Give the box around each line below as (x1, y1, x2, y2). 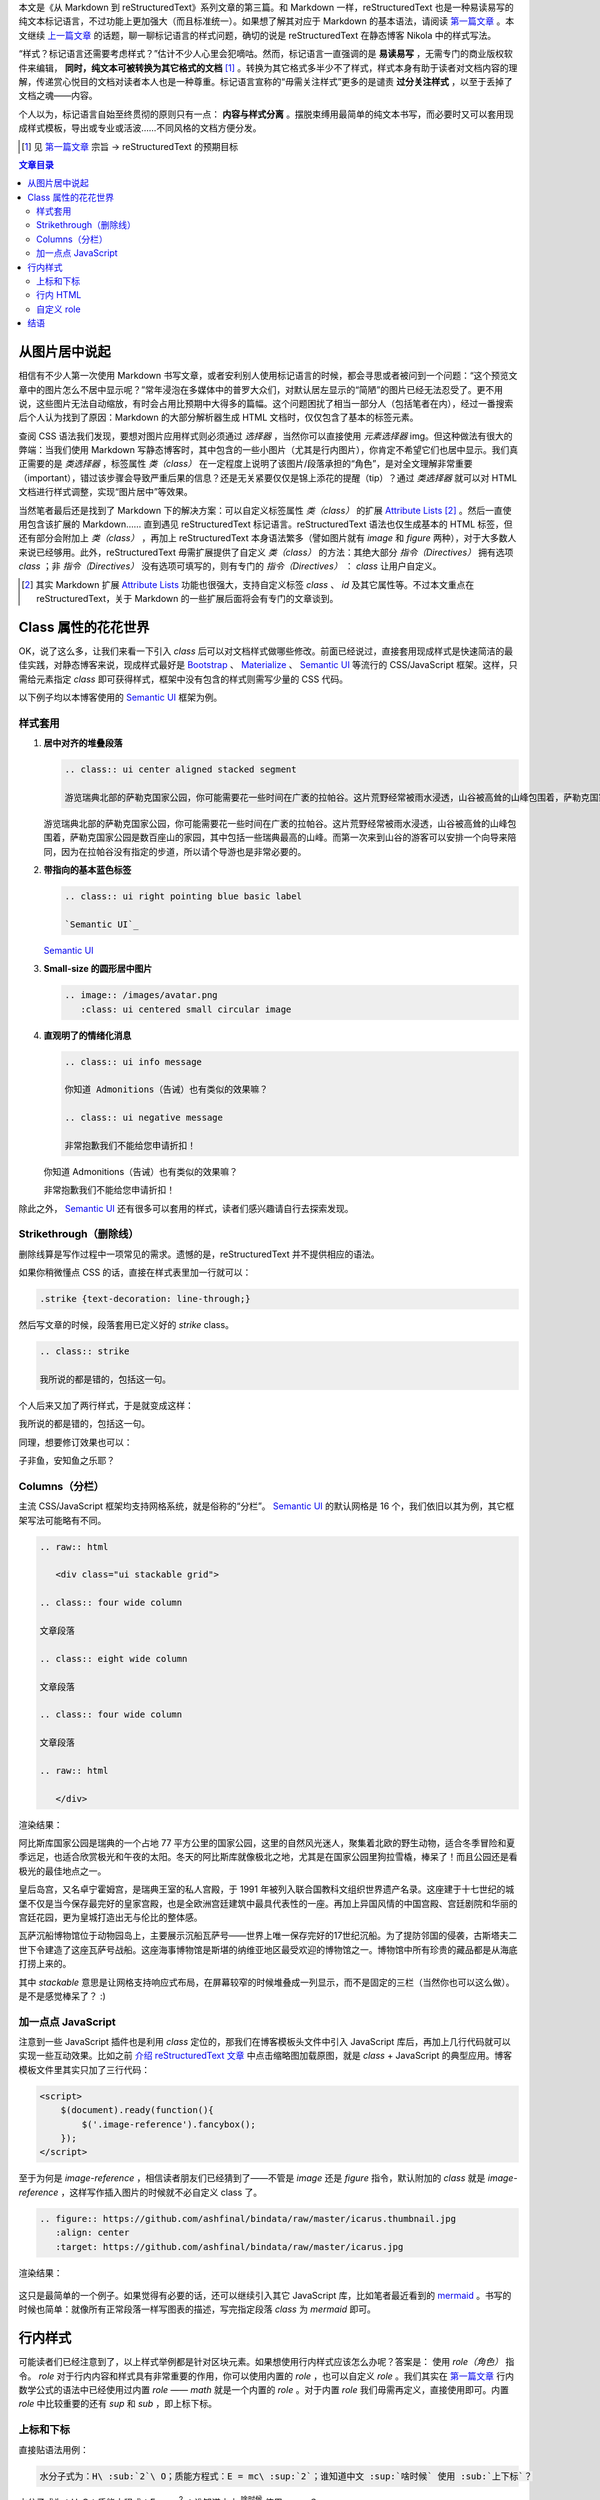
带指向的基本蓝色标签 (43, 864, 132, 876)
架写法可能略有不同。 (18, 1514, 107, 1526)
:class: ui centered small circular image (80, 1003, 292, 1015)
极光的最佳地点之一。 (18, 1865, 107, 1877)
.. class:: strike (39, 1346, 130, 1357)
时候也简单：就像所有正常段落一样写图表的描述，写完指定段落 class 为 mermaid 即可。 (18, 2303, 377, 2315)
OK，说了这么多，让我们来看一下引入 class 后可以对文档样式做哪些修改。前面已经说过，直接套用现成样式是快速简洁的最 (18, 645, 514, 657)
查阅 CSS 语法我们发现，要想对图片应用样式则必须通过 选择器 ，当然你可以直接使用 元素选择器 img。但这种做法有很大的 (18, 430, 514, 442)
